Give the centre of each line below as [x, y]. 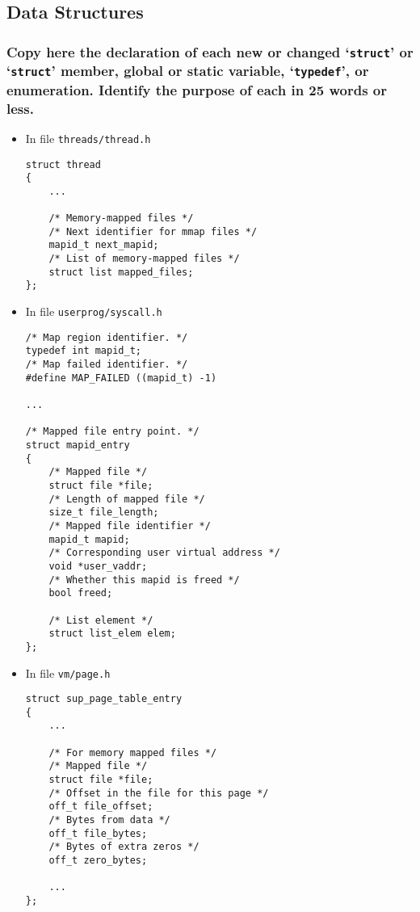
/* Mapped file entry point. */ [112, 432]
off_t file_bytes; [98, 833]
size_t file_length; [104, 513]
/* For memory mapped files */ [133, 752]
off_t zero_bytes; [98, 861]
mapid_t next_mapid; [104, 245]
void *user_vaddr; [98, 566]
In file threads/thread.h [88, 138]
